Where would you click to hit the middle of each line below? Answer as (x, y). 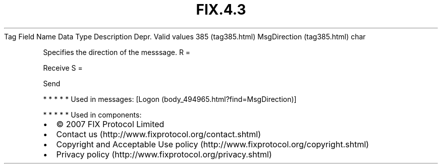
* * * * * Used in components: (92, 115)
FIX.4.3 (221, 10)
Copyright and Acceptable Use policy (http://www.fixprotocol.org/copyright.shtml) (213, 144)
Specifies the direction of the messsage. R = (117, 52)
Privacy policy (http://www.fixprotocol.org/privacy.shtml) (164, 154)
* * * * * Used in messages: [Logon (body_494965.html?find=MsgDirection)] (170, 99)
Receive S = (63, 68)
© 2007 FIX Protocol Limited (110, 124)
